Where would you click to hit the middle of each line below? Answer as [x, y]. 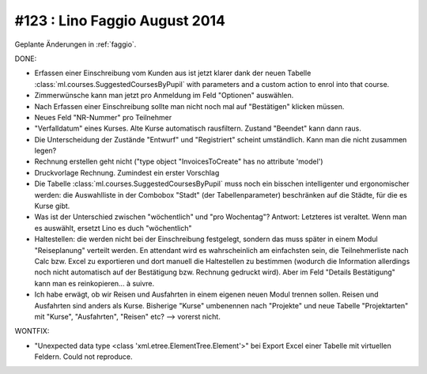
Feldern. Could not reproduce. [83, 357]
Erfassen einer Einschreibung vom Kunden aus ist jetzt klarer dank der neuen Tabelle [173, 73]
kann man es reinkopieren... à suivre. [94, 283]
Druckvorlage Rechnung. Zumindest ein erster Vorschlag [127, 172]
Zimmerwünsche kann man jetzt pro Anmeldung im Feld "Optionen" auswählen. [164, 96]
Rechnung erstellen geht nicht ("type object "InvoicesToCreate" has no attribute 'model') [179, 161]
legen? [45, 151]
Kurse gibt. [52, 206]
